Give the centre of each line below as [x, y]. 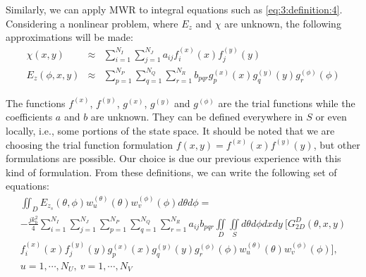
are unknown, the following [283, 23]
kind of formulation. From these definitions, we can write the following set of [171, 172]
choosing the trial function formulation [90, 144]
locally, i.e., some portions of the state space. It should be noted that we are [170, 130]
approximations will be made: [69, 37]
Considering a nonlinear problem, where [92, 23]
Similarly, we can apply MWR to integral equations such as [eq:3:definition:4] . [174, 9]
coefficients [29, 117]
